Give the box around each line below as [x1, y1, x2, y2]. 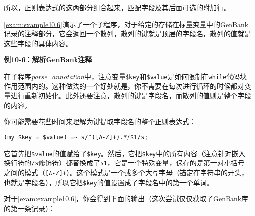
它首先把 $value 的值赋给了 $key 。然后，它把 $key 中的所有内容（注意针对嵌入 [4, 148, 246, 158]
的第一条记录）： [4, 203, 55, 213]
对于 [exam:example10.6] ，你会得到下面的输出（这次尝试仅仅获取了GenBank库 [4, 193, 249, 204]
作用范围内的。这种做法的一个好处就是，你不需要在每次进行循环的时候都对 [4, 81, 244, 91]
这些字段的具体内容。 [4, 38, 73, 48]
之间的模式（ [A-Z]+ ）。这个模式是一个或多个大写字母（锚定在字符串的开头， [4, 167, 248, 177]
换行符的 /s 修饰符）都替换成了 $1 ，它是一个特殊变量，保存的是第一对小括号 [4, 158, 245, 168]
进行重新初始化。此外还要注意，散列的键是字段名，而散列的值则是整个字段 [10, 90, 251, 101]
